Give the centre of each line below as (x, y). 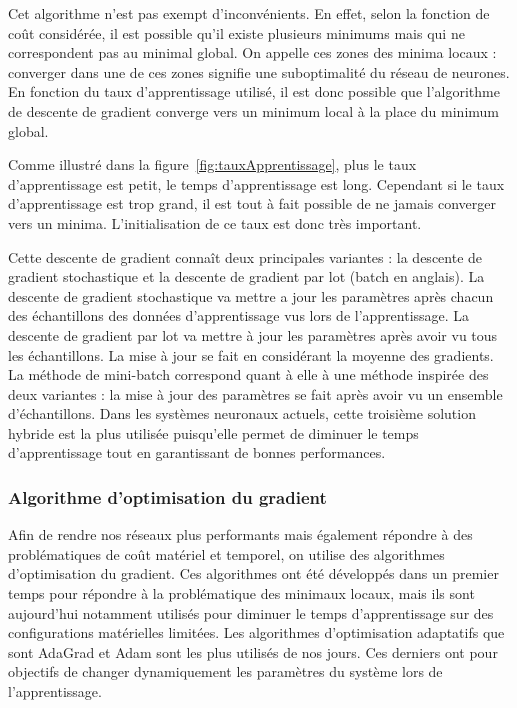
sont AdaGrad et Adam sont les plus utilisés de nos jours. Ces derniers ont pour (253, 651)
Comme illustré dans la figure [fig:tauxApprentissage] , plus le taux (212, 164)
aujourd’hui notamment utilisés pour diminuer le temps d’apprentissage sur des (251, 612)
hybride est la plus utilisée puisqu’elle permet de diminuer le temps (213, 432)
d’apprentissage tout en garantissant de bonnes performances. (197, 452)
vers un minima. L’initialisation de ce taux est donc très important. (215, 222)
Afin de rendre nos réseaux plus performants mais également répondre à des (240, 534)
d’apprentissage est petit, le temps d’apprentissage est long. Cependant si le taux (256, 183)
